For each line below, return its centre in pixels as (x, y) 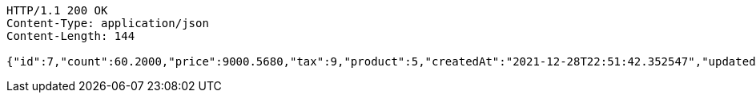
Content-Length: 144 (71, 36)
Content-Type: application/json (108, 23)
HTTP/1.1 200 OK (57, 10)
